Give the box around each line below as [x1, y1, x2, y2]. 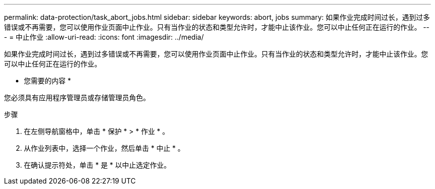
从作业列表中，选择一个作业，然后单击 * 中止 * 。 [24, 144, 185, 152]
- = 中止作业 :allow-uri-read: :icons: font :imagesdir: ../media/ [4, 33, 204, 41]
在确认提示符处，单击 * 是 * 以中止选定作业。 [24, 161, 171, 169]
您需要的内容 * [24, 76, 71, 85]
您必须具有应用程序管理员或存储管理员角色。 [4, 93, 150, 102]
